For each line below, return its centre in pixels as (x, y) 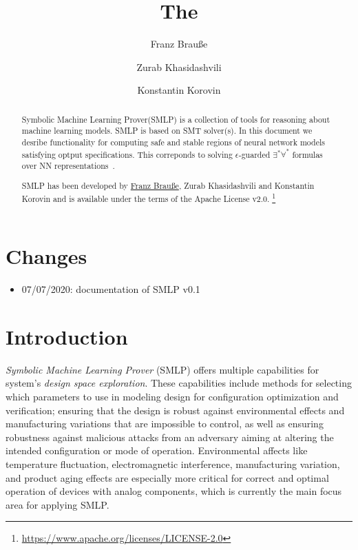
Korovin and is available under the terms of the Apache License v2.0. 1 (149, 197)
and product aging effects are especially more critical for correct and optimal (167, 477)
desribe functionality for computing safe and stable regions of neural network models (173, 142)
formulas (307, 154)
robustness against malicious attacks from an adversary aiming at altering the (170, 437)
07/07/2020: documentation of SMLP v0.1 (111, 289)
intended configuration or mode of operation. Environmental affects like (157, 450)
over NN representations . (68, 166)
